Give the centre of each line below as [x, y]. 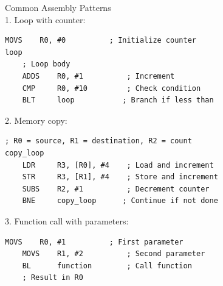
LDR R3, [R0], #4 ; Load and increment [118, 165]
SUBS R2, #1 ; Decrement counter [116, 189]
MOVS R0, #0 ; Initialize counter [101, 41]
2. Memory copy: [36, 120]
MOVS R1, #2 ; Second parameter [114, 254]
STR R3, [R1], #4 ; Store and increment [120, 177]
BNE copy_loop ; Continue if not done [120, 201]
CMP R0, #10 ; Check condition [111, 88]
